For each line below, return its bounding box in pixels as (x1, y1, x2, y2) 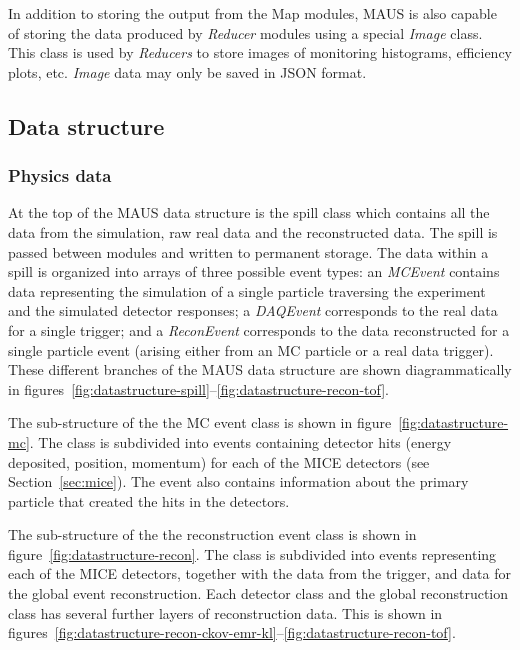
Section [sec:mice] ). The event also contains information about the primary (8, 471, 469, 492)
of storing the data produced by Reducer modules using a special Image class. (8, 22, 483, 43)
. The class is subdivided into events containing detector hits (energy (29, 431, 452, 452)
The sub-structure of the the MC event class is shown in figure (8, 412, 392, 433)
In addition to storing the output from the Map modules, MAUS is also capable (8, 3, 497, 23)
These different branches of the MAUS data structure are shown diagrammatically (8, 359, 512, 380)
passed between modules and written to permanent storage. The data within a (8, 241, 489, 262)
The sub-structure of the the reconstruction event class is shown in (8, 524, 417, 545)
